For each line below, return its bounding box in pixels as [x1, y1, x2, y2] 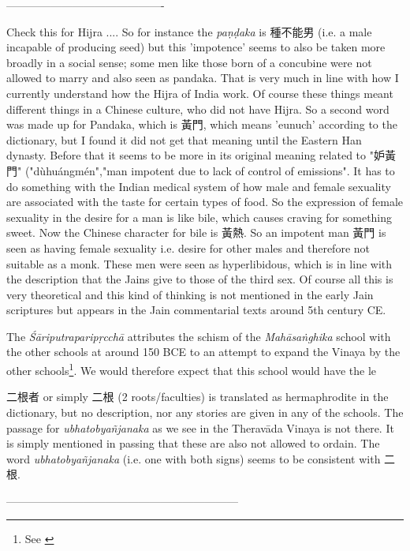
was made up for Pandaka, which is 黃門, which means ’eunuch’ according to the [6, 116, 397, 133]
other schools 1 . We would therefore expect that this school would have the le [6, 360, 377, 378]
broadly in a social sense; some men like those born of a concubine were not [6, 54, 372, 70]
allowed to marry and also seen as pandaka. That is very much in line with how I [6, 69, 399, 86]
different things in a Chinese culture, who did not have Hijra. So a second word [6, 100, 389, 117]
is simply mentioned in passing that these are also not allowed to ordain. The [6, 435, 380, 452]
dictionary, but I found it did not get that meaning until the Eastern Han [6, 131, 362, 148]
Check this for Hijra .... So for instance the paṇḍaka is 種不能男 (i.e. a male [6, 23, 372, 39]
